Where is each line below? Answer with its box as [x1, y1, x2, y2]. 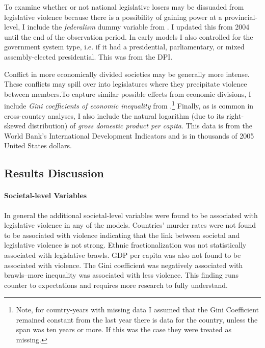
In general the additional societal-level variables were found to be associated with [4, 209, 258, 220]
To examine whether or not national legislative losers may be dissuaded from [4, 2, 244, 12]
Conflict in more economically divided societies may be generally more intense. [4, 68, 250, 79]
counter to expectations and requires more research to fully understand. [4, 279, 228, 290]
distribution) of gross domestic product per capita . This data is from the [28, 120, 252, 131]
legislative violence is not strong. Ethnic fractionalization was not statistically [4, 239, 247, 250]
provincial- [224, 11, 258, 22]
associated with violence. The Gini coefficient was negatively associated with [4, 259, 243, 270]
